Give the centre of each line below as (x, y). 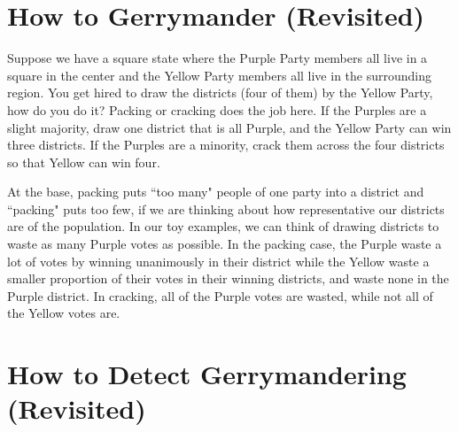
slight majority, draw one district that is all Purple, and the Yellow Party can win (229, 127)
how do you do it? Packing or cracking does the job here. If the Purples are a (217, 109)
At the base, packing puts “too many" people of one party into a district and (216, 192)
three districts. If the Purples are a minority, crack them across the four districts (226, 145)
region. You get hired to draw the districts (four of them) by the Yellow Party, (220, 93)
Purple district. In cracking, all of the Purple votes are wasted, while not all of (220, 295)
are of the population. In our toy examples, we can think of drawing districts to (223, 226)
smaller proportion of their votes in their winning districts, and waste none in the (228, 278)
